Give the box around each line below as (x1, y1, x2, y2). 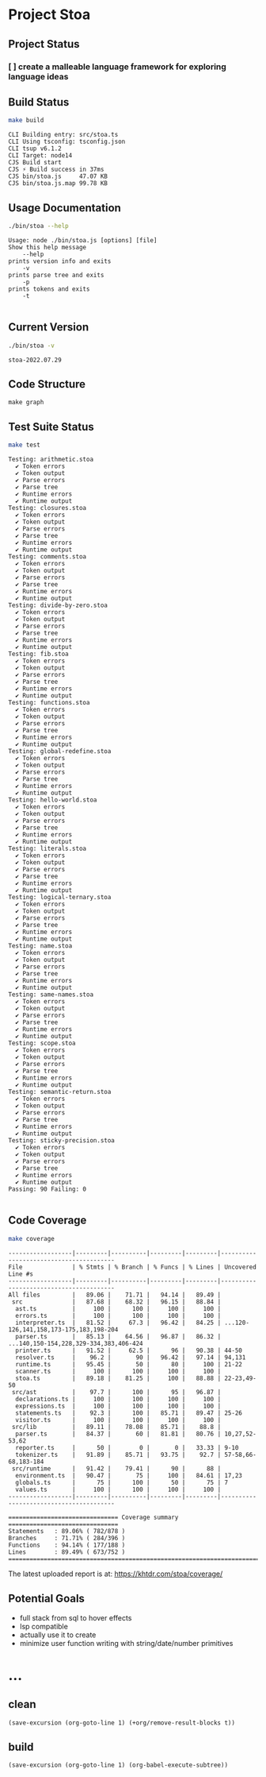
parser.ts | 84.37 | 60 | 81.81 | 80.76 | (15, 1430, 222, 1438)
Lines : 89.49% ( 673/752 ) (8, 1547, 126, 1556)
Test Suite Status (8, 419, 95, 434)
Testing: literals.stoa (8, 844, 87, 853)
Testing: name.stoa (8, 942, 73, 950)
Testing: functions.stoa (8, 699, 90, 707)
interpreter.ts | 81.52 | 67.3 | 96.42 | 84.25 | (15, 1319, 222, 1327)
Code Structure (8, 377, 85, 391)
